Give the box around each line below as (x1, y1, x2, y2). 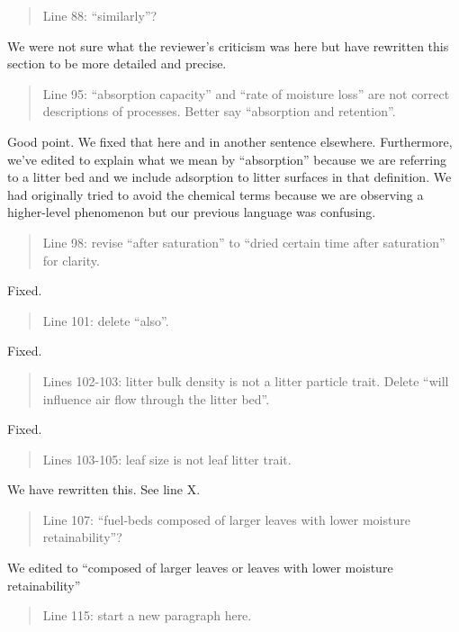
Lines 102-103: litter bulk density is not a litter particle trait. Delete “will (42, 371, 449, 390)
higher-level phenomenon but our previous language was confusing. (7, 203, 376, 221)
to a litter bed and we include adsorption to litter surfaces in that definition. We (7, 167, 452, 186)
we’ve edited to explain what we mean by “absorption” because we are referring (7, 149, 446, 168)
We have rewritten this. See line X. (7, 480, 201, 499)
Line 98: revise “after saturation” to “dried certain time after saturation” (42, 232, 445, 251)
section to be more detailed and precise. (7, 54, 227, 73)
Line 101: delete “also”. (42, 311, 169, 330)
